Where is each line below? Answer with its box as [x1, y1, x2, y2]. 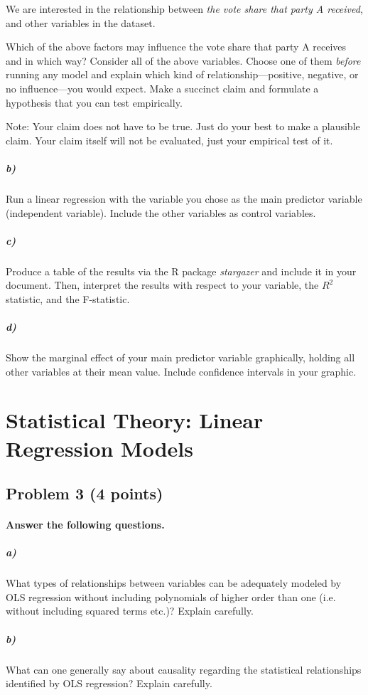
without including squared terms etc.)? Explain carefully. [6, 603, 254, 618]
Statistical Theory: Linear [6, 405, 264, 435]
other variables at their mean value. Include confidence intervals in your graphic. [6, 364, 357, 378]
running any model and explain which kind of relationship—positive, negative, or [6, 67, 359, 82]
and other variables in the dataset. [6, 15, 156, 30]
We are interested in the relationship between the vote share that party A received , [6, 1, 363, 16]
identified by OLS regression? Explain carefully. [6, 676, 212, 691]
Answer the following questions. [6, 517, 165, 532]
